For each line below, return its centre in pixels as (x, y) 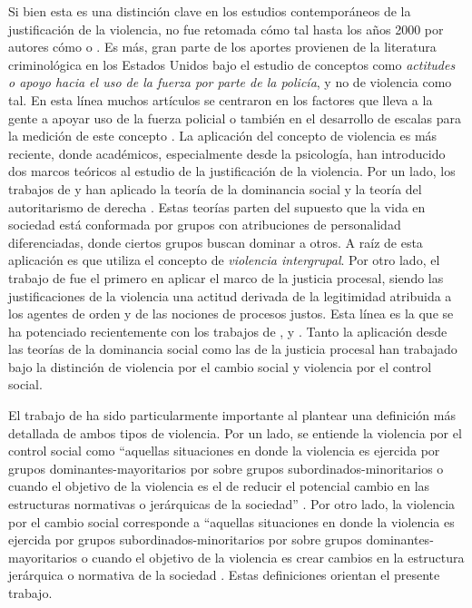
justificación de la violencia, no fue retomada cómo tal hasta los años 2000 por (226, 29)
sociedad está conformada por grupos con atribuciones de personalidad (205, 225)
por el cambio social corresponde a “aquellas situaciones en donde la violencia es (231, 521)
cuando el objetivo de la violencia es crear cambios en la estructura (278, 557)
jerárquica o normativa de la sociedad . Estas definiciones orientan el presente (224, 575)
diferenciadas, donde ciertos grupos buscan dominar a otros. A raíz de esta (216, 242)
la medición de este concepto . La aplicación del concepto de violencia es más (223, 136)
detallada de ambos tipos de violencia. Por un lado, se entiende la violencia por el (235, 432)
